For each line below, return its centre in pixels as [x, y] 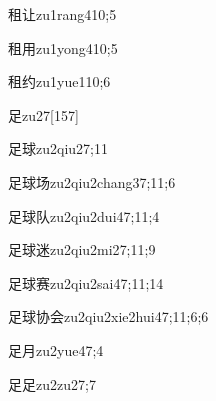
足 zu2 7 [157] [43, 114]
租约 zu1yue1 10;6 [59, 81]
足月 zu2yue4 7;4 [56, 349]
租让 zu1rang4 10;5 [62, 14]
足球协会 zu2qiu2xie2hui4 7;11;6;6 [108, 316]
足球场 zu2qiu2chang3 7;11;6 [92, 181]
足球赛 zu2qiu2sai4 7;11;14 [86, 282]
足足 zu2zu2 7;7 [52, 383]
